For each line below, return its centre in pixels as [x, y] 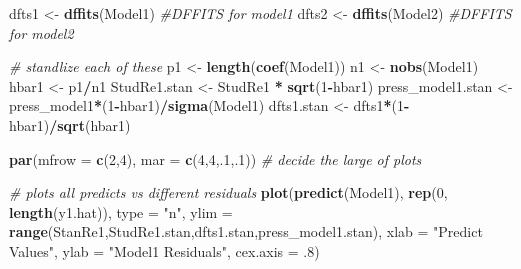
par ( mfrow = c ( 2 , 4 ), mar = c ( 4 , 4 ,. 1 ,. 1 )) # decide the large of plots [215, 158]
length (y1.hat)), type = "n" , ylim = [121, 211]
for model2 [41, 32]
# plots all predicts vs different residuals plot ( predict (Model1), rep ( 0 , [228, 192]
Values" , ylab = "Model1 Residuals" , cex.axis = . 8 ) [164, 250]
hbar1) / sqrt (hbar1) [70, 124]
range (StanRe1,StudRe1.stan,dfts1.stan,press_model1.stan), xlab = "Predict [246, 231]
